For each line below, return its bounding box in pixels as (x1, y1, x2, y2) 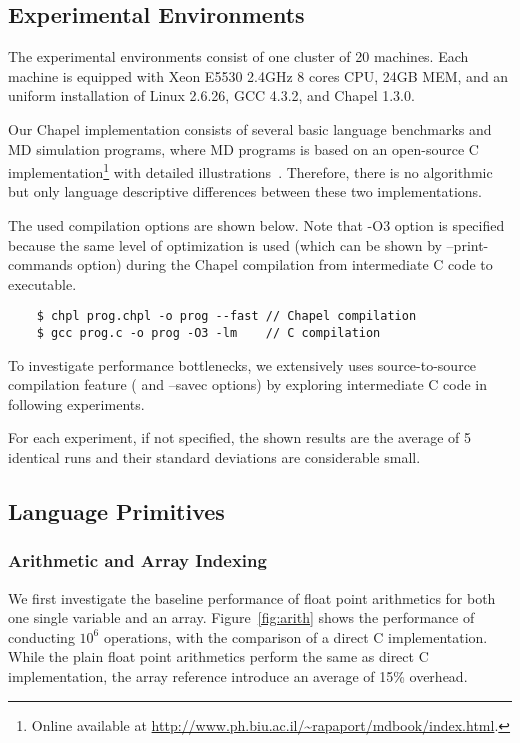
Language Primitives (8, 496, 225, 527)
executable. (8, 273, 77, 294)
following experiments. (8, 393, 145, 414)
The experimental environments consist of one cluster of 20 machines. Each (8, 46, 469, 67)
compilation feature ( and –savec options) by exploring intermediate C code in (8, 374, 488, 395)
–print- (446, 234, 489, 255)
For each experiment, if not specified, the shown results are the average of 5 (8, 427, 472, 448)
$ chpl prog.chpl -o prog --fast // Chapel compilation (36, 309, 417, 324)
